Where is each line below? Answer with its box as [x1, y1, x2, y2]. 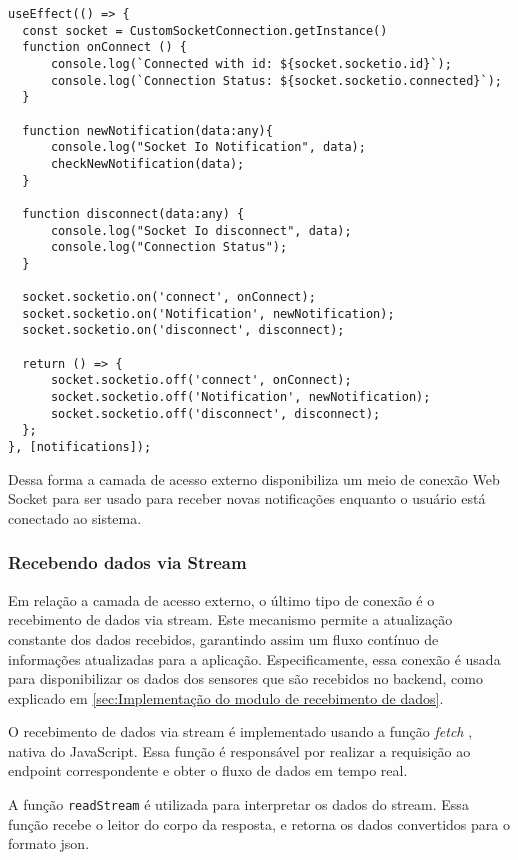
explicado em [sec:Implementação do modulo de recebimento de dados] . [8, 687, 444, 708]
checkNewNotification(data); [50, 156, 245, 171]
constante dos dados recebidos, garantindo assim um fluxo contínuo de [8, 628, 439, 649]
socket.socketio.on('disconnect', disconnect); [22, 323, 345, 338]
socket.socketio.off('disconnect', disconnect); [50, 406, 381, 421]
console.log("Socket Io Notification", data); [50, 140, 366, 155]
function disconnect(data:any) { [22, 206, 245, 221]
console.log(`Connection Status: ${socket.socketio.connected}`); [50, 73, 502, 88]
